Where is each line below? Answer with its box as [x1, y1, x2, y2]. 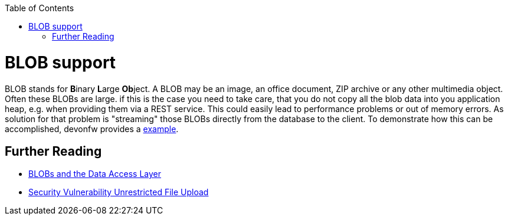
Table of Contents [5, 3, 74, 13]
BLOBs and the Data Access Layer [28, 169, 162, 179]
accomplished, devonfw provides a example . [5, 123, 179, 134]
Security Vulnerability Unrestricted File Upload [28, 187, 209, 198]
